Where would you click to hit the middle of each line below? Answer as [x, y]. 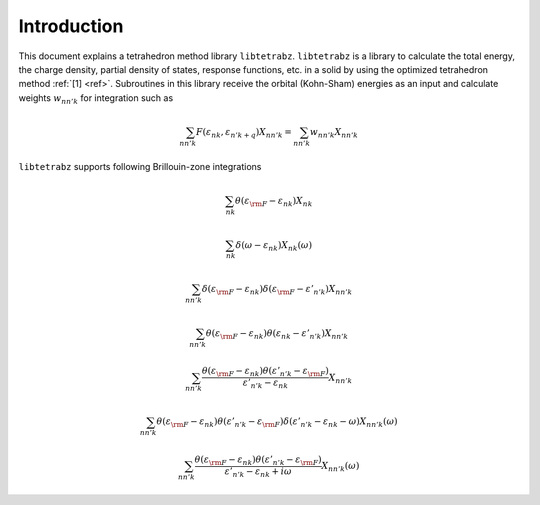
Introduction [71, 26]
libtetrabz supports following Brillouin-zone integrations [140, 166]
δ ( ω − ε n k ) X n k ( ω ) [274, 246]
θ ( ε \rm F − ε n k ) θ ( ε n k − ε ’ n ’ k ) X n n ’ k [277, 334]
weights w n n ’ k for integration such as [96, 98]
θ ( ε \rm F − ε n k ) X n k [274, 202]
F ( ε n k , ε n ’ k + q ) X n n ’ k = [243, 133]
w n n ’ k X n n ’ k [334, 133]
